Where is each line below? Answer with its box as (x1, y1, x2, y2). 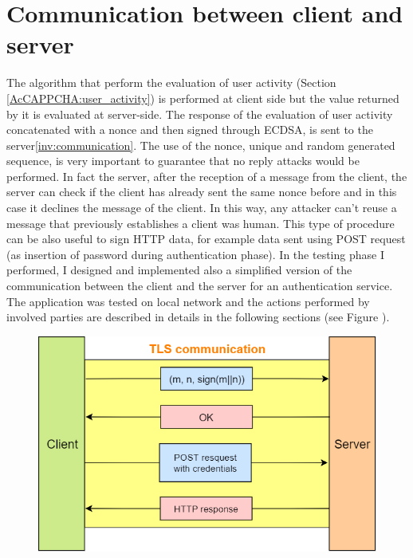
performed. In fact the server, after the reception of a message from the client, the (6, 167, 407, 184)
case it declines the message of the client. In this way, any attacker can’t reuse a (6, 199, 397, 216)
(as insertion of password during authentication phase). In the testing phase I (6, 246, 384, 262)
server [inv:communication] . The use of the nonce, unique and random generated (6, 136, 395, 153)
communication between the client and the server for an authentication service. (6, 277, 393, 294)
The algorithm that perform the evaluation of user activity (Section (6, 74, 336, 91)
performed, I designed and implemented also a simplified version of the (6, 261, 352, 278)
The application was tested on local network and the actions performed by (6, 293, 370, 309)
